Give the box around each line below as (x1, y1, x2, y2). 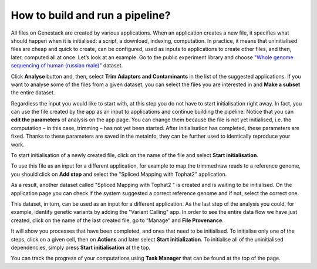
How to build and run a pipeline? (11, 9, 171, 22)
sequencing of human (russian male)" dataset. (11, 62, 123, 69)
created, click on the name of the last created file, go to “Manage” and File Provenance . (11, 217, 224, 224)
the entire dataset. (11, 89, 55, 96)
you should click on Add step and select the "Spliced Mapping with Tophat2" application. (11, 171, 227, 178)
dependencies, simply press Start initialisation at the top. (11, 244, 151, 251)
